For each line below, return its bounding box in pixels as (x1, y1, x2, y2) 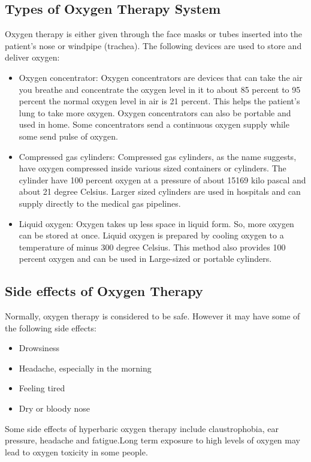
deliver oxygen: (5, 51, 60, 64)
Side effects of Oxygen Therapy (5, 282, 203, 300)
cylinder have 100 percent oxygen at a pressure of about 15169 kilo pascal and (19, 173, 306, 186)
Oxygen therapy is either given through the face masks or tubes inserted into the (5, 28, 303, 40)
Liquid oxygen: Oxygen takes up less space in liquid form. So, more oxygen (19, 217, 294, 230)
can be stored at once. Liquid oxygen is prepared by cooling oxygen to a (19, 229, 284, 241)
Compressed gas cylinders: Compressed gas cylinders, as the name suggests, (19, 150, 297, 162)
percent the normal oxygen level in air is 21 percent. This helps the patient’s (19, 95, 300, 107)
